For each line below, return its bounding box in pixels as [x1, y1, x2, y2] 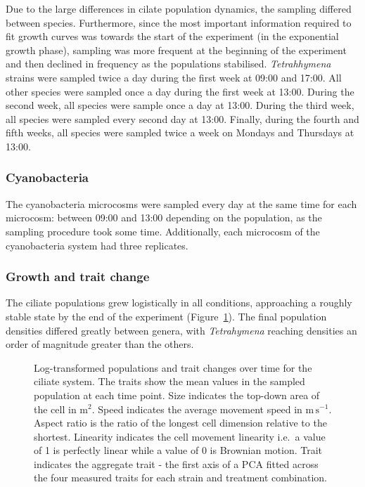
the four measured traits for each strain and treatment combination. [34, 470, 327, 485]
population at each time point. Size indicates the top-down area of [34, 387, 320, 402]
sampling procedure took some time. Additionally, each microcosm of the [6, 223, 320, 238]
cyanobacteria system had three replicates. [6, 238, 188, 252]
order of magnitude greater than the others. [6, 337, 194, 351]
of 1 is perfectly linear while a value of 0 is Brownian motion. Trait [34, 443, 323, 457]
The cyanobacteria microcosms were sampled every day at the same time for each [6, 196, 357, 211]
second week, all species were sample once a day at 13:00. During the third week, [6, 98, 354, 112]
